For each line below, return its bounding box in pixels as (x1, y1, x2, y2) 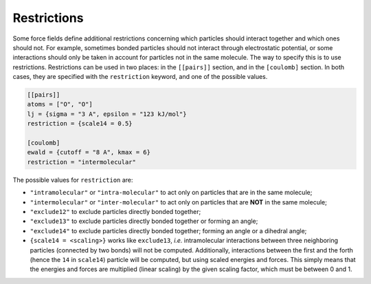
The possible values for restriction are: (12, 176, 133, 184)
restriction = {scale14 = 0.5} (27, 120, 133, 128)
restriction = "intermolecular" (27, 158, 137, 166)
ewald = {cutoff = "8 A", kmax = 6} (27, 148, 151, 156)
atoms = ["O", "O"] (27, 100, 93, 108)
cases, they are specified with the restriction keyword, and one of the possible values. (12, 73, 268, 81)
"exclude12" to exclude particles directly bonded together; (30, 207, 201, 215)
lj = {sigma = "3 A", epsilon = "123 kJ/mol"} (27, 110, 187, 118)
